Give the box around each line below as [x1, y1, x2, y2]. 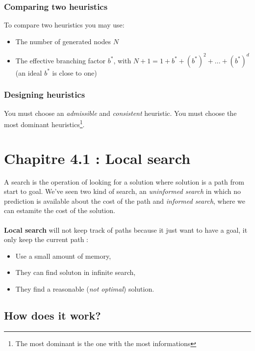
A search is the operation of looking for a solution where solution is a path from [4, 176, 244, 187]
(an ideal [15, 67, 42, 78]
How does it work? [4, 308, 101, 323]
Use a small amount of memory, [15, 250, 111, 261]
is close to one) [52, 67, 97, 78]
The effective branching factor [15, 55, 106, 65]
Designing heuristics [4, 88, 85, 101]
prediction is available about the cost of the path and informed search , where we [4, 195, 245, 206]
